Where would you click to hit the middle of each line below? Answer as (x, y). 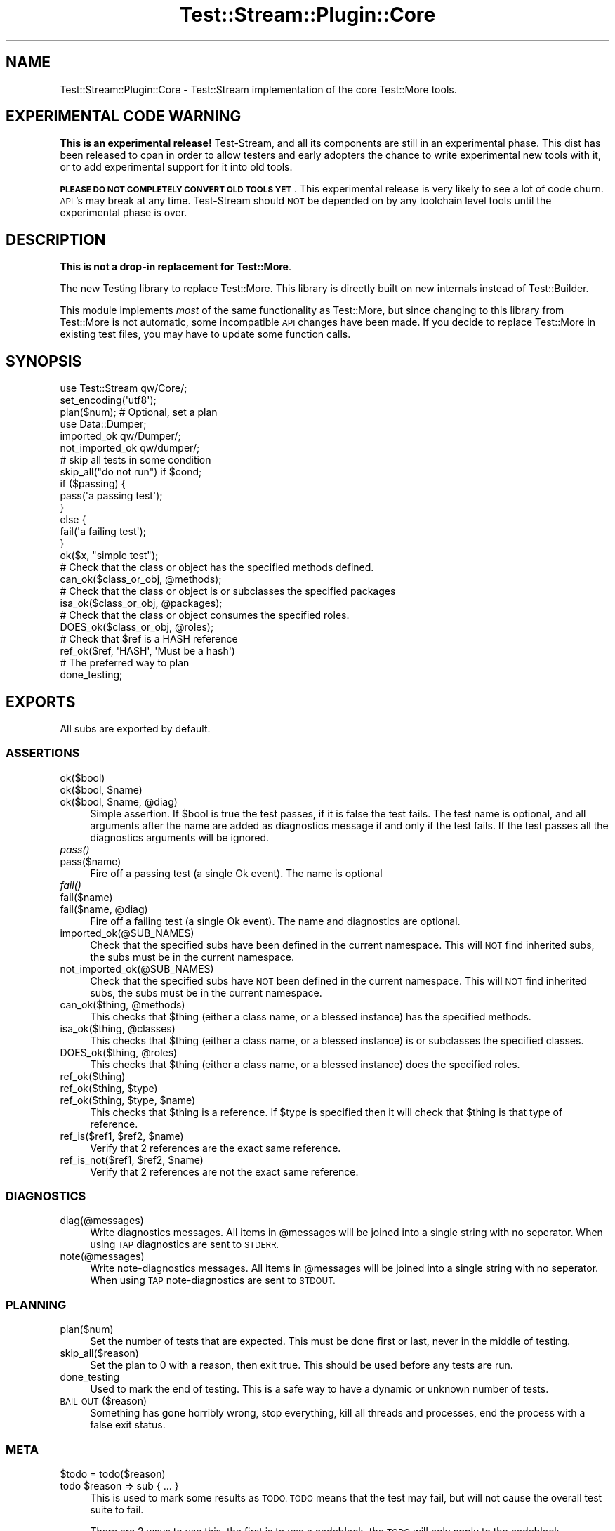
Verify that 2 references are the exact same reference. (216, 1148)
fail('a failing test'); (103, 532)
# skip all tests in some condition (135, 460)
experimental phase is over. (124, 213)
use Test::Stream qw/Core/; (124, 388)
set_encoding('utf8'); (108, 400)
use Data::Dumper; (103, 424)
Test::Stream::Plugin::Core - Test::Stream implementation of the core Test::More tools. (258, 89)
